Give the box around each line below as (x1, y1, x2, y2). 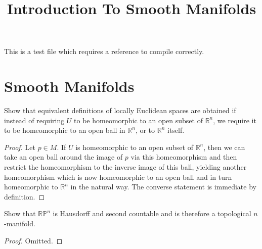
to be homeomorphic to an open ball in (4, 125, 125, 135)
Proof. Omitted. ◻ (4, 235, 63, 245)
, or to (135, 125, 155, 135)
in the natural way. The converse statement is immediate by (70, 181, 256, 192)
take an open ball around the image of (4, 152, 123, 162)
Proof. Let (4, 141, 35, 152)
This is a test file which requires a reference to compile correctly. (4, 46, 204, 57)
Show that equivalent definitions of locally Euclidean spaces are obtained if (4, 105, 236, 116)
